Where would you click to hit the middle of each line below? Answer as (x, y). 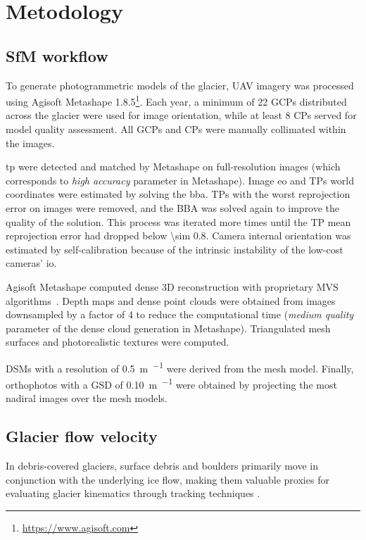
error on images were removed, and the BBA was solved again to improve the (173, 207)
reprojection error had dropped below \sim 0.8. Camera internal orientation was (178, 236)
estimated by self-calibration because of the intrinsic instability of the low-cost (175, 249)
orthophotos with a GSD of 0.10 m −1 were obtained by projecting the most (171, 383)
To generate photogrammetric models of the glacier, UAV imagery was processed (180, 85)
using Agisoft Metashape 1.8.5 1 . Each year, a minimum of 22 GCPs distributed (176, 100)
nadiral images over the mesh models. (87, 398)
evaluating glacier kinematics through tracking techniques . (133, 493)
